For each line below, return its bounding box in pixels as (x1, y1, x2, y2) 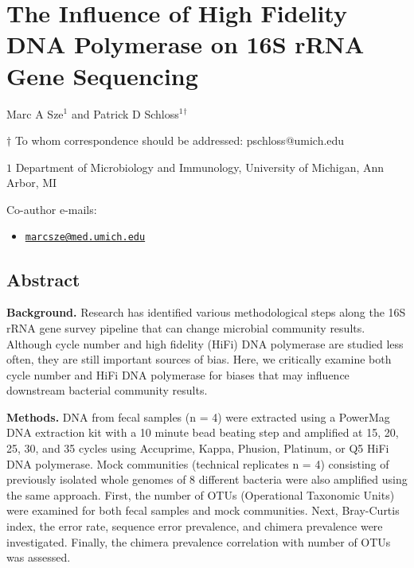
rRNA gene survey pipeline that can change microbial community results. (6, 319, 365, 336)
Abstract (6, 266, 80, 291)
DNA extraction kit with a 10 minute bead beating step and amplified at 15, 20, (6, 424, 399, 441)
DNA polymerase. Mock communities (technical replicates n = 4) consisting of (6, 455, 389, 472)
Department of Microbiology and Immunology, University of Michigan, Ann (15, 158, 385, 175)
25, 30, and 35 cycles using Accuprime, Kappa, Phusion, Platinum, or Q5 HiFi (6, 440, 389, 457)
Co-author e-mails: (6, 200, 97, 217)
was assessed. (6, 549, 71, 566)
